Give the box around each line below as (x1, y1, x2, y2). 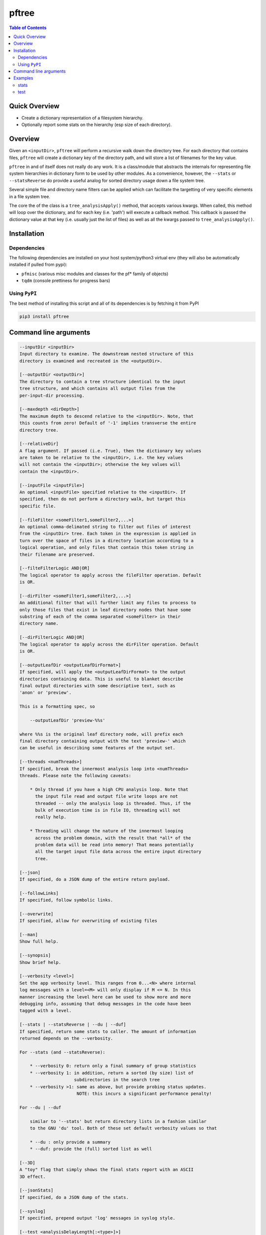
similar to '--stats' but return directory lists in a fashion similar (30, 1118, 207, 1124)
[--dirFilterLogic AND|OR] (19, 635, 85, 640)
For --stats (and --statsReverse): (19, 1049, 105, 1055)
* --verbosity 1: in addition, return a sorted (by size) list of (30, 1070, 194, 1075)
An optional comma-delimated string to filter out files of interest (19, 524, 191, 530)
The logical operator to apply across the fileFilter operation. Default (19, 572, 201, 578)
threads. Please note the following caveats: (19, 773, 132, 779)
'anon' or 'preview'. (19, 690, 72, 696)
